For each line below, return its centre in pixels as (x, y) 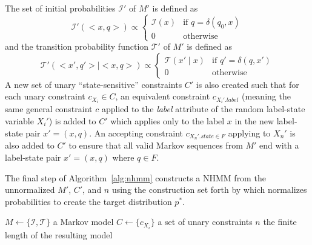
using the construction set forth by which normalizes (209, 190)
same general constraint (49, 109)
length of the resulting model (59, 234)
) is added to (72, 121)
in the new (254, 121)
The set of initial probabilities (60, 8)
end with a (279, 145)
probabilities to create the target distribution (88, 201)
